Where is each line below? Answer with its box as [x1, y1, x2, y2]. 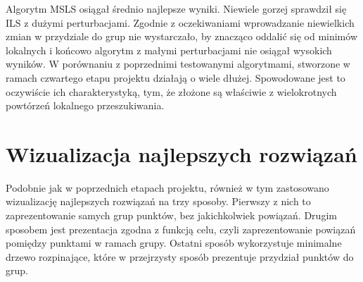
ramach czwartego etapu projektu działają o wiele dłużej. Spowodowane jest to [6, 70, 345, 85]
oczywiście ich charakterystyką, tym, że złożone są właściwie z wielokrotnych [6, 84, 337, 99]
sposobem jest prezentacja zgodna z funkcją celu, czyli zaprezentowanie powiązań [6, 221, 356, 236]
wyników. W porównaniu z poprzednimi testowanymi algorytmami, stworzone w [6, 56, 350, 71]
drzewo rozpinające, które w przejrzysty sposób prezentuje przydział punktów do [6, 249, 354, 264]
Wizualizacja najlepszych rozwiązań [6, 139, 357, 168]
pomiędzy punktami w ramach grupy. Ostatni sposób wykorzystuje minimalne [6, 235, 342, 250]
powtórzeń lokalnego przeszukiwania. [6, 98, 165, 113]
